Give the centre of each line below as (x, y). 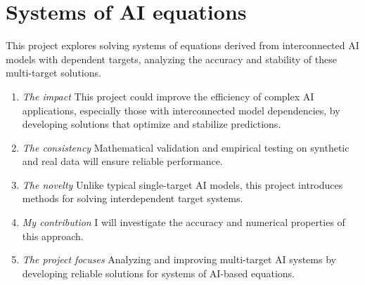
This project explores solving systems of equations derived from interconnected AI (182, 45)
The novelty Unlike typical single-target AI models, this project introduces (182, 184)
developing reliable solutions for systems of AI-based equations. (158, 273)
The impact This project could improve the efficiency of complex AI (168, 96)
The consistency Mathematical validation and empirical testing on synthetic (186, 147)
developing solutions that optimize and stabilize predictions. (152, 124)
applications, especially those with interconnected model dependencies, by (181, 110)
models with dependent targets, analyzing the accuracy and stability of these (171, 59)
